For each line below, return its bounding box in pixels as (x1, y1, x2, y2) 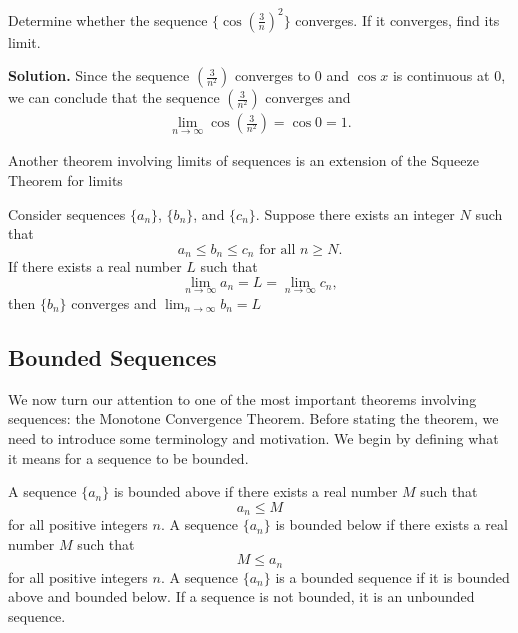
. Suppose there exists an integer (255, 203, 455, 224)
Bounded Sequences (8, 341, 217, 372)
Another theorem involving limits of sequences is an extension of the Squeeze (8, 150, 479, 171)
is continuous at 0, (392, 65, 506, 86)
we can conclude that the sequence (8, 87, 220, 108)
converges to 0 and (235, 65, 350, 86)
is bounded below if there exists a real (275, 514, 508, 535)
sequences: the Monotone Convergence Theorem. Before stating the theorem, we (8, 408, 499, 429)
